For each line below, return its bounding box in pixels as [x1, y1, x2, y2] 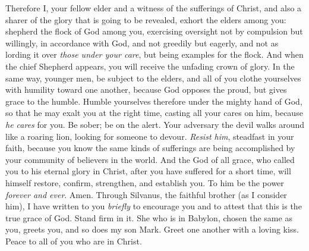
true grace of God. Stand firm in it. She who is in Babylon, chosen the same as [5, 211, 292, 224]
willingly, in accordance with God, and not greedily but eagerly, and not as [5, 36, 279, 49]
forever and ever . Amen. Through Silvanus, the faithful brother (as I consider [5, 188, 287, 200]
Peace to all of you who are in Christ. [5, 234, 142, 247]
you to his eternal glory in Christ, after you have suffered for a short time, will [5, 165, 291, 177]
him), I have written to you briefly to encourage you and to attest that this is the [5, 200, 302, 212]
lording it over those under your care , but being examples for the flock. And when [5, 48, 304, 61]
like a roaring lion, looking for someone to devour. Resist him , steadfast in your [5, 130, 294, 142]
